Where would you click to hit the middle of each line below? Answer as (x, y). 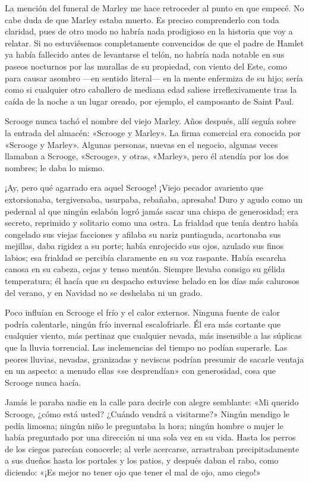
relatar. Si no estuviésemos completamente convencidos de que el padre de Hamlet (154, 42)
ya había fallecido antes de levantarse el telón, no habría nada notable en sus (145, 54)
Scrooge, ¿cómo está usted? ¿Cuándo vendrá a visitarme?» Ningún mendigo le (147, 414)
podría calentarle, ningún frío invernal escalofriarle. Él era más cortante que (143, 324)
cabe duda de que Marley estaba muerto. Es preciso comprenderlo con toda (142, 19)
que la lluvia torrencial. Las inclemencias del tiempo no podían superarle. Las (146, 347)
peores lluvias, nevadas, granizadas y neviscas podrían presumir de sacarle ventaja (154, 359)
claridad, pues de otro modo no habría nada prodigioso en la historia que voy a (149, 31)
